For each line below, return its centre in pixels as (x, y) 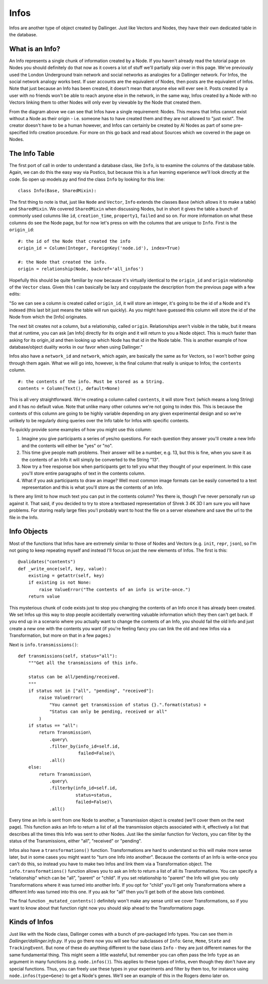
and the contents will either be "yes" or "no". (67, 446)
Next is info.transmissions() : (44, 644)
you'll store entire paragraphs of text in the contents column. (84, 473)
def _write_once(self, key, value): (63, 568)
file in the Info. (24, 517)
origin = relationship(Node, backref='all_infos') (81, 269)
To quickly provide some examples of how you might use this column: (80, 429)
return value (44, 597)
